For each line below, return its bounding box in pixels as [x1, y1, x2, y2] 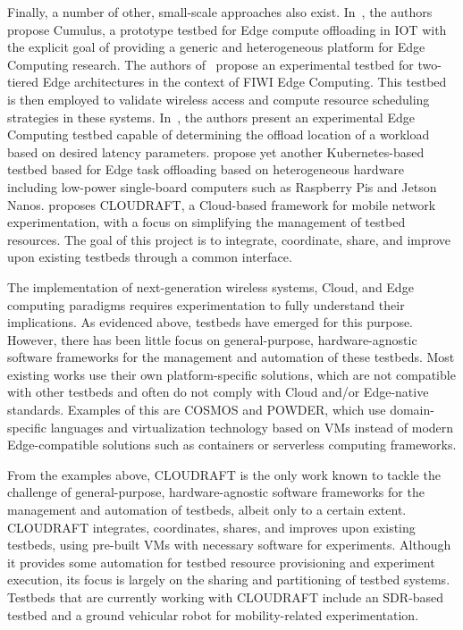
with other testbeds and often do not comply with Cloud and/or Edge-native [7, 382, 429, 401]
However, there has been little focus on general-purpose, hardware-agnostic [7, 330, 417, 349]
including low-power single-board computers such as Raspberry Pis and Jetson [7, 177, 437, 196]
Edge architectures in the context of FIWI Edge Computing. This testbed [42, 72, 447, 91]
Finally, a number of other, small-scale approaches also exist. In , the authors [7, 3, 433, 21]
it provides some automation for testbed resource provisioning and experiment [7, 552, 435, 571]
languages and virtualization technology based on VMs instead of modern [50, 417, 454, 436]
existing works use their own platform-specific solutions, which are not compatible [7, 365, 456, 383]
